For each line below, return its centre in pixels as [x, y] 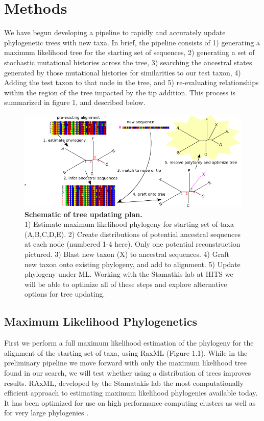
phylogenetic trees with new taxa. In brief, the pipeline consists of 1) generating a [132, 42]
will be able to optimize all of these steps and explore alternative [126, 284]
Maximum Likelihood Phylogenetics [101, 321]
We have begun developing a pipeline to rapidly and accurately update [115, 32]
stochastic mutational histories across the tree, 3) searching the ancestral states [128, 62]
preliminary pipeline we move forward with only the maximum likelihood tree [126, 363]
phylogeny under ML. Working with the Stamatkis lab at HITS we [129, 274]
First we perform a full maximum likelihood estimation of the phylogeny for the [129, 343]
